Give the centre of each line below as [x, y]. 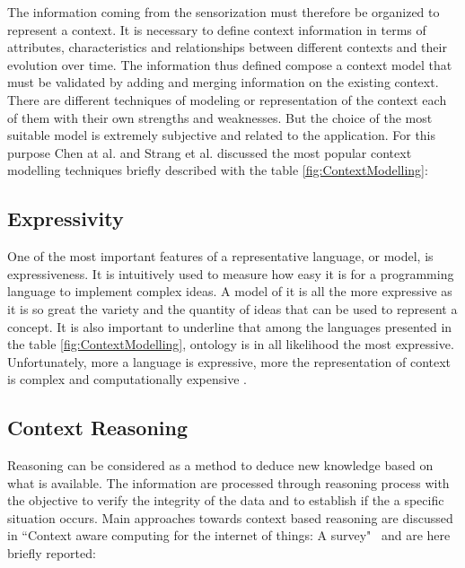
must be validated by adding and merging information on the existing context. [223, 82]
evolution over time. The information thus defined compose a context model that [230, 64]
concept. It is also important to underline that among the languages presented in [230, 326]
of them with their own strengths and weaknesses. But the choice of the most [220, 117]
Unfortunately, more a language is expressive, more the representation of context [229, 361]
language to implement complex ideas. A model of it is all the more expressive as [230, 291]
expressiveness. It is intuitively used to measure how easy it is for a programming [231, 273]
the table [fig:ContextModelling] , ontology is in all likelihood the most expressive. [231, 344]
